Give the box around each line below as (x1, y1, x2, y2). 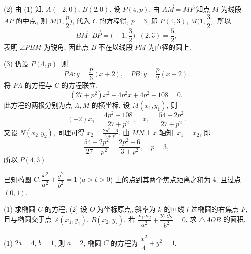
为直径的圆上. (148, 41, 191, 52)
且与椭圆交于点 (4, 214, 52, 224)
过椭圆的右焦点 (191, 203, 239, 214)
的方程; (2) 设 (44, 203, 88, 214)
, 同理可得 (53, 127, 85, 137)
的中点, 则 (16, 16, 47, 26)
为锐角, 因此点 (43, 41, 89, 52)
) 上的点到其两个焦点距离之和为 (110, 174, 211, 184)
